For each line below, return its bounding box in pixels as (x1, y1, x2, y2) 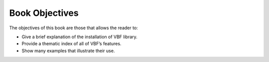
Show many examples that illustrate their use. (21, 48, 115, 54)
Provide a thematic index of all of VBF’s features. (21, 41, 122, 47)
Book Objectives (9, 7, 79, 18)
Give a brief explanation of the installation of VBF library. (21, 34, 138, 40)
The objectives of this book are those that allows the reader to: (9, 25, 138, 31)
